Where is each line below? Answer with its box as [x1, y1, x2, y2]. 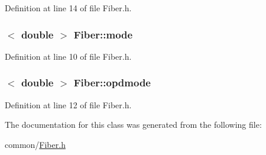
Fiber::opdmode [73, 75, 151, 90]
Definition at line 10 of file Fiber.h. [5, 50, 132, 62]
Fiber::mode [73, 27, 133, 41]
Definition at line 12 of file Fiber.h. [5, 98, 132, 111]
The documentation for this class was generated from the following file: [5, 118, 262, 131]
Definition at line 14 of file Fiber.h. [5, 2, 132, 14]
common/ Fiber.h [5, 138, 66, 150]
